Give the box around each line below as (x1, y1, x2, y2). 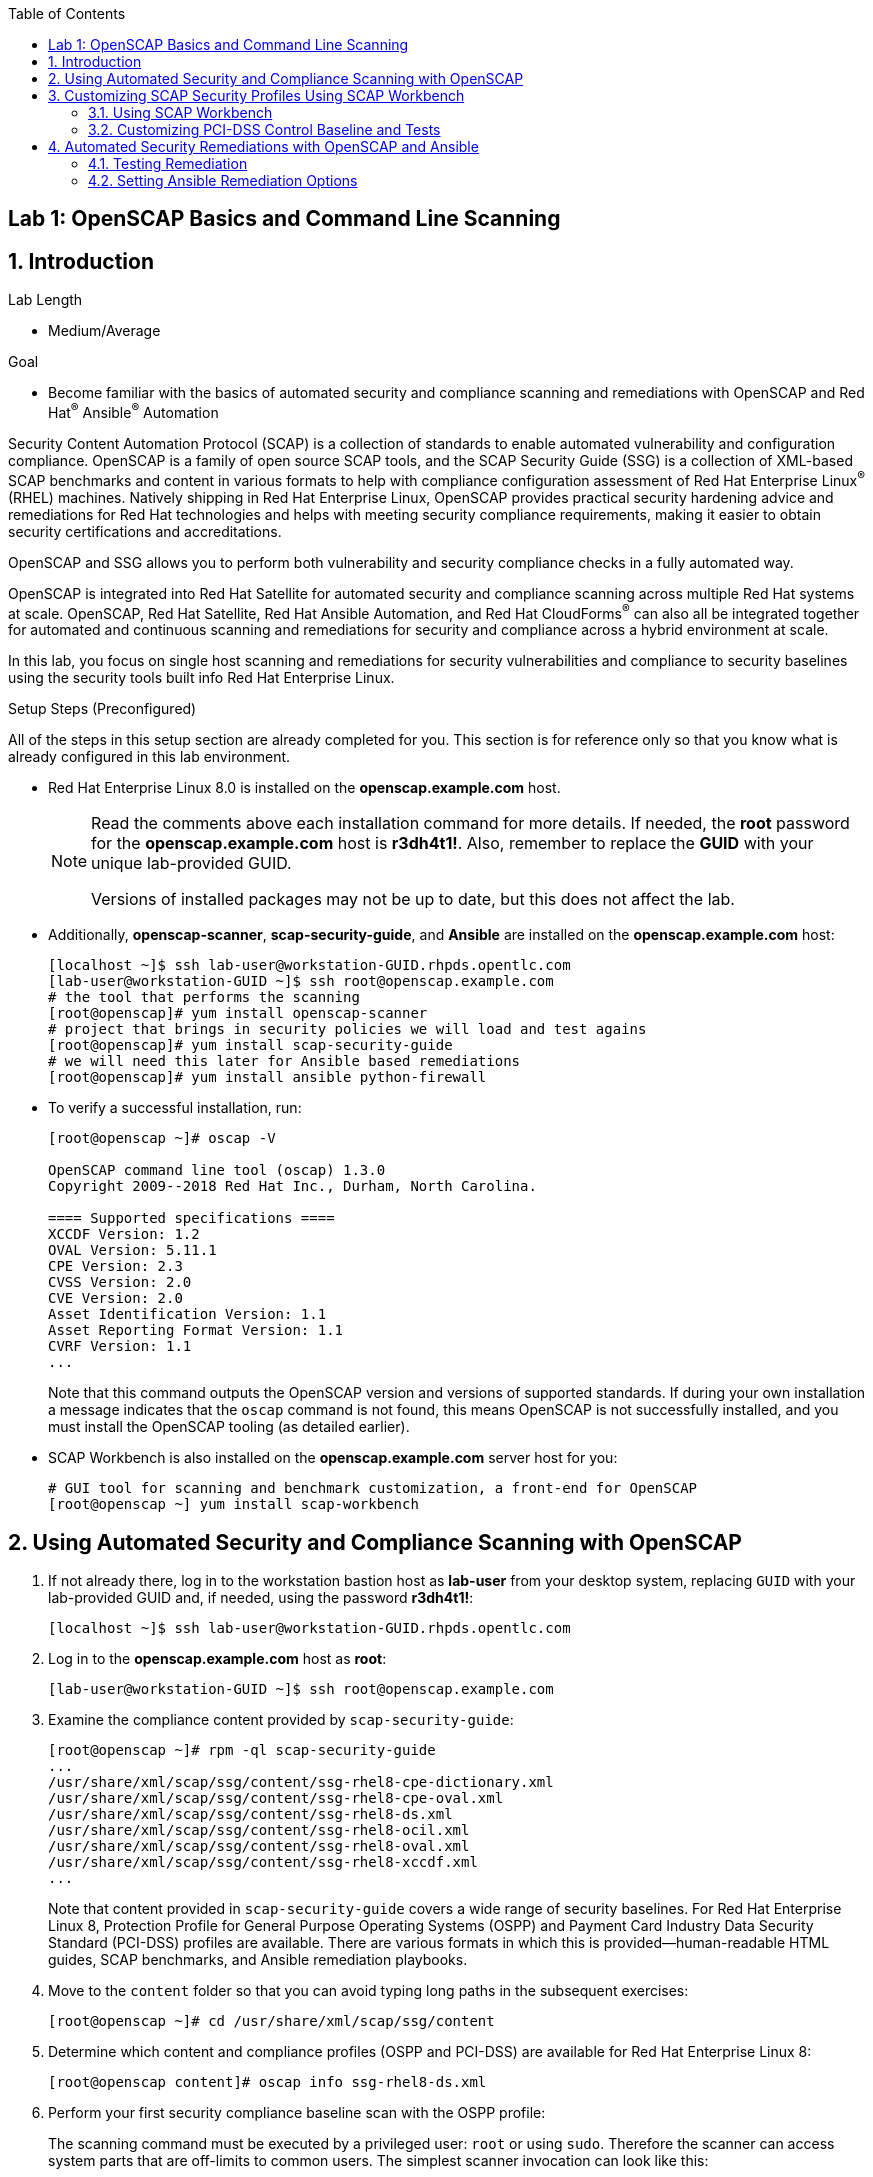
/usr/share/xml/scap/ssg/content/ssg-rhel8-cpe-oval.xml (48, 1790, 504, 1807)
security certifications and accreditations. (8, 522, 282, 540)
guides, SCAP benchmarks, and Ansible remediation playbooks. (48, 1951, 468, 1969)
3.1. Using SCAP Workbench (88, 104, 273, 121)
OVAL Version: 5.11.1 (48, 1242, 217, 1259)
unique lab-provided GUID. (91, 853, 292, 874)
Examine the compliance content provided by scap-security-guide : (48, 1711, 514, 1729)
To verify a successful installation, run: (48, 1099, 302, 1117)
